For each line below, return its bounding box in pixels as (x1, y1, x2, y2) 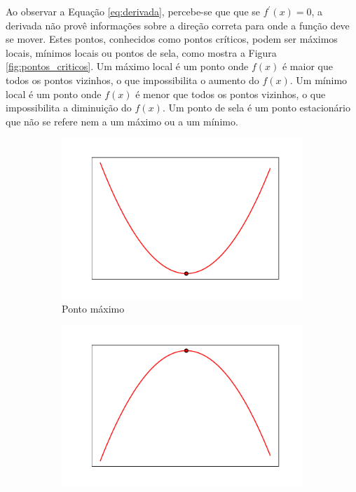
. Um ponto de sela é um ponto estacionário (162, 100, 350, 115)
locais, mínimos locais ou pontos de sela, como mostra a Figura (6, 45, 277, 60)
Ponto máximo (62, 301, 125, 316)
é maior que (282, 59, 333, 74)
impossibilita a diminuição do (6, 100, 132, 115)
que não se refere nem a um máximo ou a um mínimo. (6, 114, 238, 128)
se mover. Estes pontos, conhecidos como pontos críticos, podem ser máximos (6, 32, 338, 46)
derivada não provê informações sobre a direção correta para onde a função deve (6, 18, 350, 32)
